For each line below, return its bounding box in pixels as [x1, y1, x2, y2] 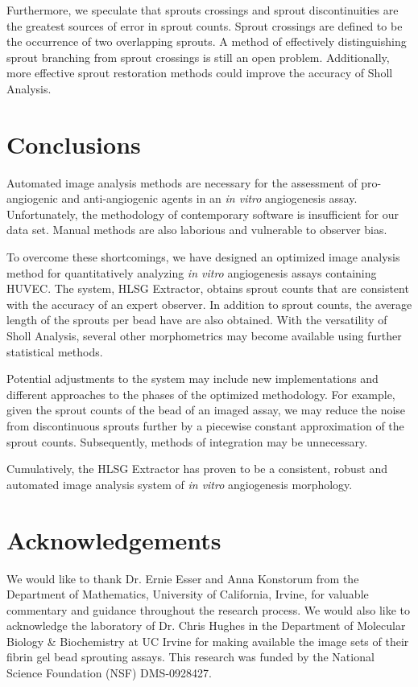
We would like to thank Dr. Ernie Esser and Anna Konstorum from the [6, 570, 359, 586]
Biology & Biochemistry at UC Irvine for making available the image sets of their [6, 632, 409, 649]
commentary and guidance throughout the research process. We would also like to [6, 601, 410, 618]
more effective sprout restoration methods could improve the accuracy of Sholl [6, 64, 393, 81]
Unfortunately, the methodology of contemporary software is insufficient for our [6, 205, 399, 222]
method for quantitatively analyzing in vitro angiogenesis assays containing [6, 264, 377, 281]
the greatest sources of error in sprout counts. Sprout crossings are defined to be [6, 17, 403, 34]
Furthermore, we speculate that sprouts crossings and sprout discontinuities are [6, 2, 399, 18]
